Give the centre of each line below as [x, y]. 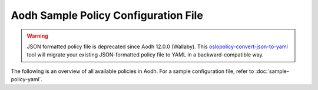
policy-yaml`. [27, 79]
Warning [37, 36]
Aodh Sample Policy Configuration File [107, 15]
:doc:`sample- [272, 71]
